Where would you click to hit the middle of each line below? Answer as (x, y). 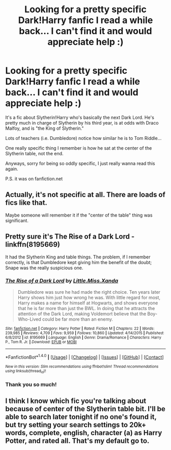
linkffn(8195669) (33, 244)
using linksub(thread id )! (26, 371)
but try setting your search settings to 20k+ (76, 425)
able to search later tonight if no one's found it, (81, 417)
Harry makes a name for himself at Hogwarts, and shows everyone (88, 303)
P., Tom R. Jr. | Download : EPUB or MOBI (41, 342)
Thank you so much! (31, 384)
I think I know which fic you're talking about (76, 401)
